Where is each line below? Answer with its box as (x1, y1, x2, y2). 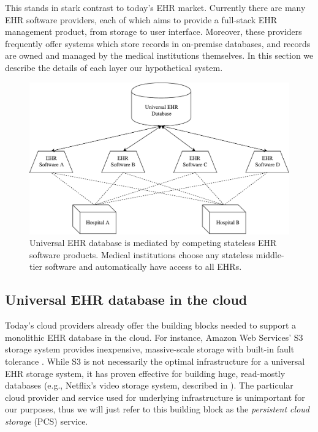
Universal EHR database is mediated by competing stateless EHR (29, 236, 277, 249)
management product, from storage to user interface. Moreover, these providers (5, 25, 302, 38)
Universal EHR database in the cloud (5, 290, 248, 309)
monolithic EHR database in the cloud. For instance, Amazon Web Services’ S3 (5, 330, 303, 343)
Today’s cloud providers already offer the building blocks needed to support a (5, 319, 296, 332)
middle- (256, 248, 284, 261)
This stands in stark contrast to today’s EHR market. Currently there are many (5, 1, 306, 13)
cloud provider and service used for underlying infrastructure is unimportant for (5, 390, 305, 403)
